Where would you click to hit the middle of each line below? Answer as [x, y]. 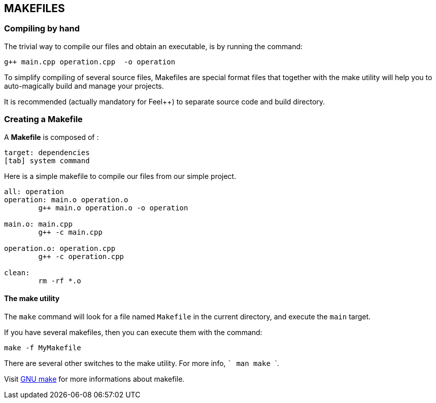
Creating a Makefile [43, 119]
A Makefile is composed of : [52, 137]
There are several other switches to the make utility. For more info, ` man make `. [142, 363]
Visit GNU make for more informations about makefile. [94, 379]
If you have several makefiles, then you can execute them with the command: [133, 332]
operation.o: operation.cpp [60, 248]
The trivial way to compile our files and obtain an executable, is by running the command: [154, 46]
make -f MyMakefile [43, 347]
